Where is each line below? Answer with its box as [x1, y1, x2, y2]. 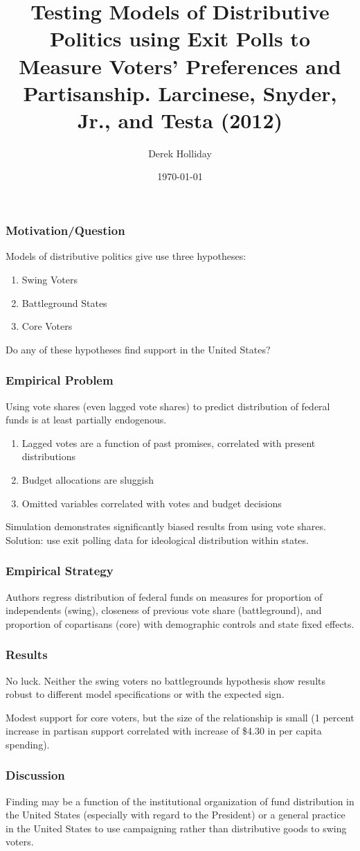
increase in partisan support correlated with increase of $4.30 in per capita [6, 723, 322, 738]
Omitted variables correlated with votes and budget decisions [21, 495, 282, 510]
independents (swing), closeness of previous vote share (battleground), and [6, 603, 322, 617]
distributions [21, 449, 76, 464]
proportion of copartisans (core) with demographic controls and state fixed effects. [6, 616, 354, 631]
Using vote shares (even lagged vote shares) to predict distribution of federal [6, 398, 330, 413]
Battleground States [21, 295, 107, 310]
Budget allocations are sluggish [21, 472, 154, 486]
